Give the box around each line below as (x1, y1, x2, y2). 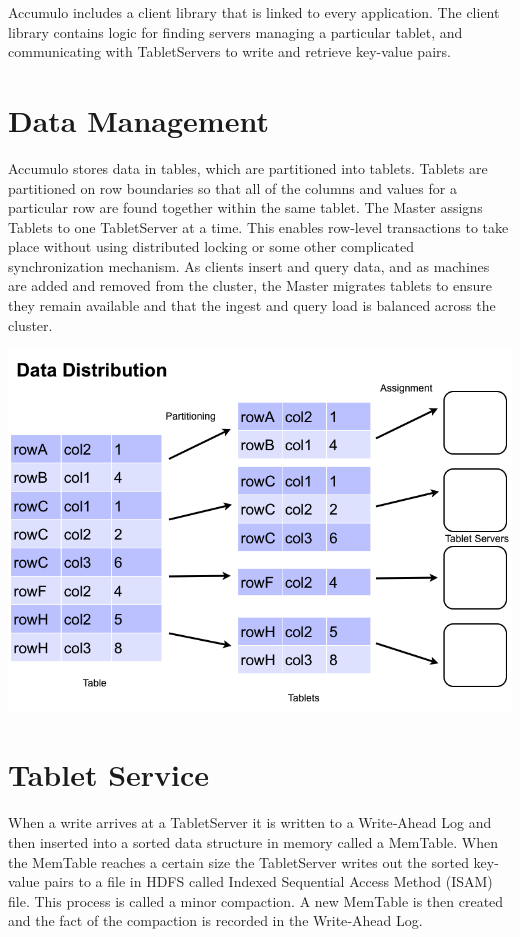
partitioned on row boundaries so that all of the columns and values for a (8, 177, 457, 198)
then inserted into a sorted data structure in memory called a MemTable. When (8, 831, 499, 852)
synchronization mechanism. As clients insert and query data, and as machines (8, 255, 490, 276)
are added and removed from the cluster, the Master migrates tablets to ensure (8, 275, 493, 296)
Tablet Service (8, 754, 210, 795)
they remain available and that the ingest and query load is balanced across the (8, 295, 496, 316)
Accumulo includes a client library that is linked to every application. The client (8, 2, 500, 22)
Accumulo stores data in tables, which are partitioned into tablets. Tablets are (8, 157, 488, 178)
